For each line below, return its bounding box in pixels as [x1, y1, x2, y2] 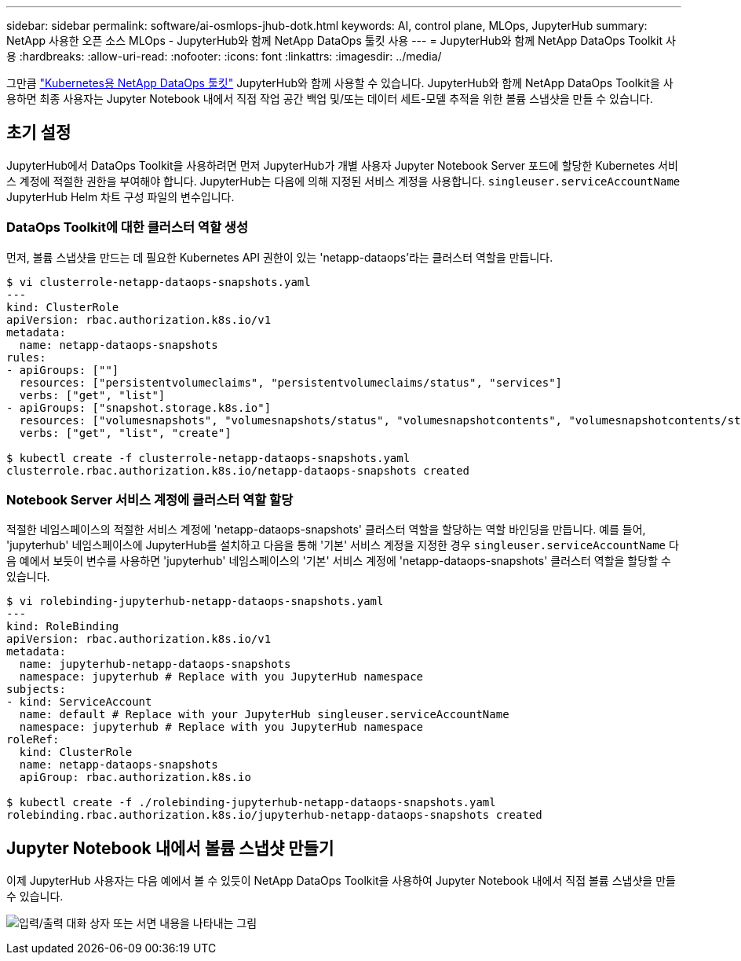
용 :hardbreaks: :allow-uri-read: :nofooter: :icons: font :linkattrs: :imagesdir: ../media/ [6, 50, 442, 63]
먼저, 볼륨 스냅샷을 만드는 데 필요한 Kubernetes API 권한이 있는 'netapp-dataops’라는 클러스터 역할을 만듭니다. [6, 250, 553, 264]
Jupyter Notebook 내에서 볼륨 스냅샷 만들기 [6, 838, 334, 858]
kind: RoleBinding [6, 620, 119, 633]
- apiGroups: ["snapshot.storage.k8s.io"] [6, 401, 272, 414]
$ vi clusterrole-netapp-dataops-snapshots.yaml [6, 275, 311, 288]
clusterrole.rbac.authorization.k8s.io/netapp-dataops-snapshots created [6, 464, 470, 477]
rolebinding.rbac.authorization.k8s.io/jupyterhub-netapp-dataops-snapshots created [6, 809, 542, 822]
